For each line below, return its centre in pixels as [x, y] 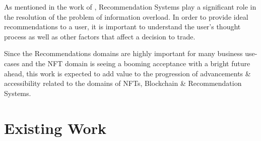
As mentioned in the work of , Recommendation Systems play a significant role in [130, 7]
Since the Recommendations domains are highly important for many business [123, 53]
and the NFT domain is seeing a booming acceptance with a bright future [136, 63]
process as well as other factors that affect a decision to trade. [100, 36]
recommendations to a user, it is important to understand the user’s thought [122, 27]
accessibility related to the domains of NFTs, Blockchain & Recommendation [123, 83]
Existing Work [55, 128]
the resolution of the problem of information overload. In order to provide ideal [126, 16]
